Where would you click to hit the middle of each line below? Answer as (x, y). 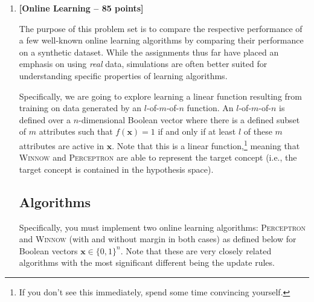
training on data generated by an (80, 108)
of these (258, 131)
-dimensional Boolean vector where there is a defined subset (189, 119)
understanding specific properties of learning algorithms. (123, 75)
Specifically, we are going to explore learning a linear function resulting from (160, 96)
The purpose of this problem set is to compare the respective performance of (161, 28)
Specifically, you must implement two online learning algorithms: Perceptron (162, 227)
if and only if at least (197, 131)
